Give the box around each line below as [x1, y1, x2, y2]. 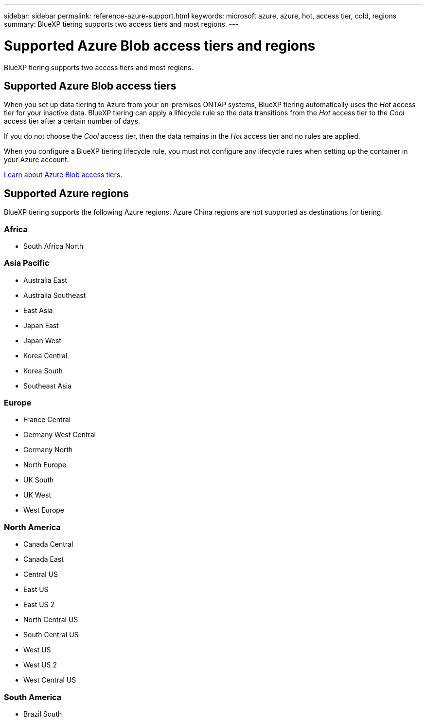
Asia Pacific [4, 258, 50, 268]
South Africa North [23, 241, 84, 250]
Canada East [23, 555, 64, 564]
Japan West [23, 336, 61, 345]
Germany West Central [23, 430, 96, 439]
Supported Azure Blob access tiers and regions [4, 37, 316, 54]
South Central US [23, 630, 79, 639]
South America [4, 692, 62, 702]
